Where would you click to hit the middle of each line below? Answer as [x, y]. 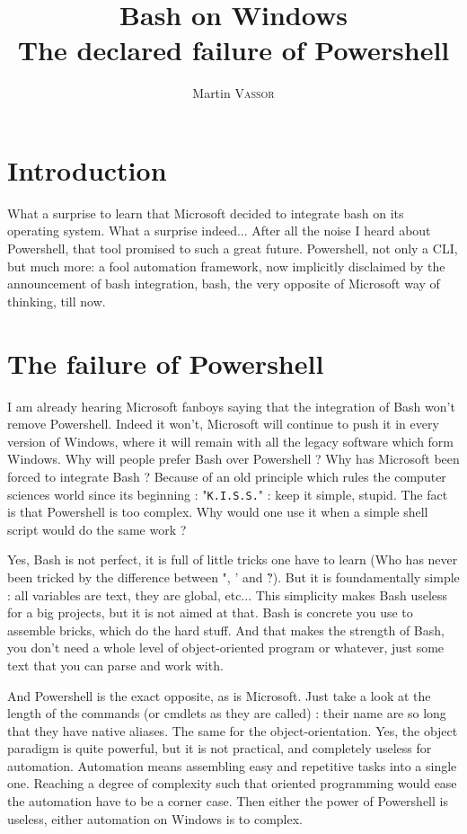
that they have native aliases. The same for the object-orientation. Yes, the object [233, 730]
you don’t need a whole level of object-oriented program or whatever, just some [226, 648]
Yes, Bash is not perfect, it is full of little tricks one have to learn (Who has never [233, 559]
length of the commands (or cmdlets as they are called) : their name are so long [227, 713]
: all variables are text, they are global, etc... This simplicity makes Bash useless [228, 594]
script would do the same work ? [97, 529]
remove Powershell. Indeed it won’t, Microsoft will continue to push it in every [223, 424]
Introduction [87, 169]
